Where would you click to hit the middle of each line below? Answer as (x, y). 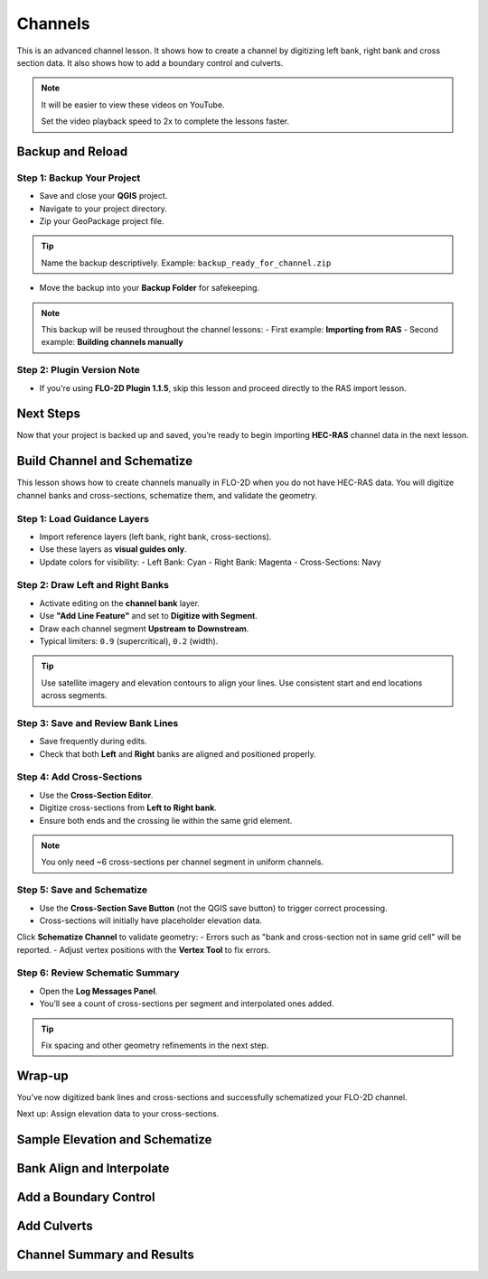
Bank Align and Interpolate (93, 1168)
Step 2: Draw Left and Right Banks (93, 585)
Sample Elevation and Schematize (114, 1139)
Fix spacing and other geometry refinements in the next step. (155, 1045)
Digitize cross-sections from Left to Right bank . (128, 808)
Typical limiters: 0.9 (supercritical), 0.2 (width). (129, 640)
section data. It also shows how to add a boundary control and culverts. (150, 62)
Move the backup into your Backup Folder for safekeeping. (150, 288)
